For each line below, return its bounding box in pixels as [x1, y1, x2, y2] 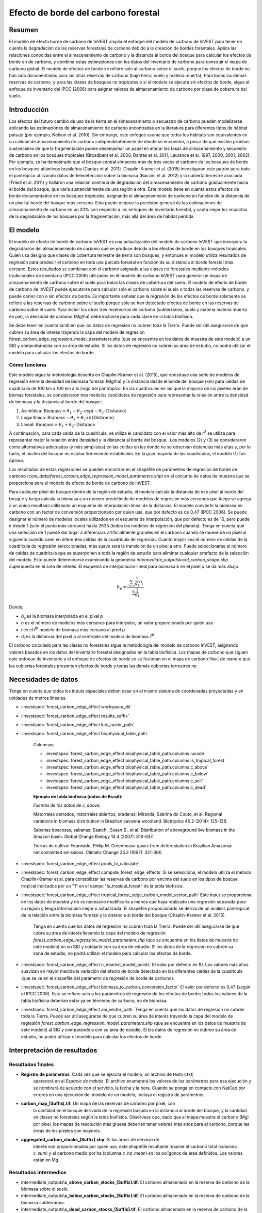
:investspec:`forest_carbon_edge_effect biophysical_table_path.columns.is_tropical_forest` [45, 757, 226, 763]
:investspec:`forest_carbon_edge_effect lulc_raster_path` [21, 722, 134, 727]
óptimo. [9, 458, 24, 463]
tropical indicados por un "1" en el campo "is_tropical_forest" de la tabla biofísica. [21, 883, 184, 889]
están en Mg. [33, 1157, 60, 1163]
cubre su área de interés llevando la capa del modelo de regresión [33, 930, 166, 936]
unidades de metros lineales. [9, 695, 67, 701]
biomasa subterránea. [21, 1199, 65, 1205]
